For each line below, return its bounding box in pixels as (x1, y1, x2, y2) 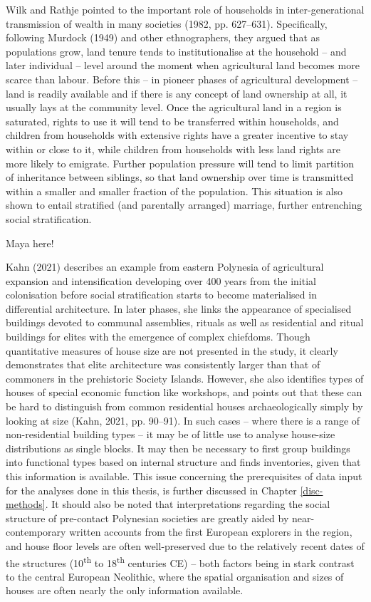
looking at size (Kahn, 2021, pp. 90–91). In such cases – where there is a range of (6, 412, 360, 427)
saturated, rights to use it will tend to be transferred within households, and (6, 113, 339, 128)
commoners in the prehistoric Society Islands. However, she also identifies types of (6, 370, 364, 385)
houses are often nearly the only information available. (6, 583, 244, 598)
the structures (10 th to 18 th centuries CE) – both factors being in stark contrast (6, 553, 355, 570)
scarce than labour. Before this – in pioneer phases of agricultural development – (6, 71, 358, 86)
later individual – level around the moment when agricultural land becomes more (6, 58, 360, 73)
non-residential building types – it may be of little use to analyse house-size (6, 427, 335, 442)
